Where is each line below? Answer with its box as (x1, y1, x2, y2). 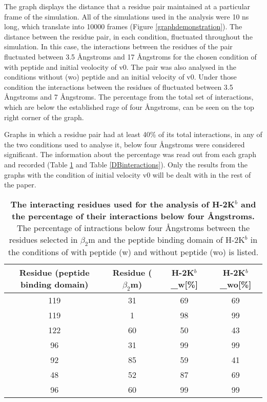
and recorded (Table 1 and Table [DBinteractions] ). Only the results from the (4, 159, 248, 169)
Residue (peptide (19, 266, 90, 279)
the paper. (4, 179, 36, 190)
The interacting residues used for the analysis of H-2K (10, 198, 235, 210)
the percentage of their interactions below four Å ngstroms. (12, 209, 255, 222)
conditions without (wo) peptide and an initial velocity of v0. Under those (4, 71, 237, 82)
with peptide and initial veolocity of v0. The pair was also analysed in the (4, 61, 236, 72)
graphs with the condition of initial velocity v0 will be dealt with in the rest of (4, 169, 251, 180)
